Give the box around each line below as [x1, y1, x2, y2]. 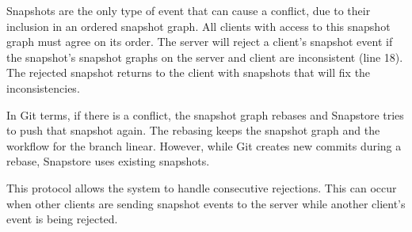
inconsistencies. [6, 79, 80, 96]
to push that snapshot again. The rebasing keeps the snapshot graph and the [6, 122, 380, 139]
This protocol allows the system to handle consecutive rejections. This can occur [6, 179, 397, 196]
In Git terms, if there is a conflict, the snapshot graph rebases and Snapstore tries [6, 106, 404, 123]
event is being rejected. [6, 211, 118, 227]
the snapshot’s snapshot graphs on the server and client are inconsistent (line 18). [6, 48, 403, 65]
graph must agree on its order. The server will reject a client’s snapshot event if [6, 33, 393, 50]
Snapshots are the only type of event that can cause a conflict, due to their [6, 2, 371, 18]
